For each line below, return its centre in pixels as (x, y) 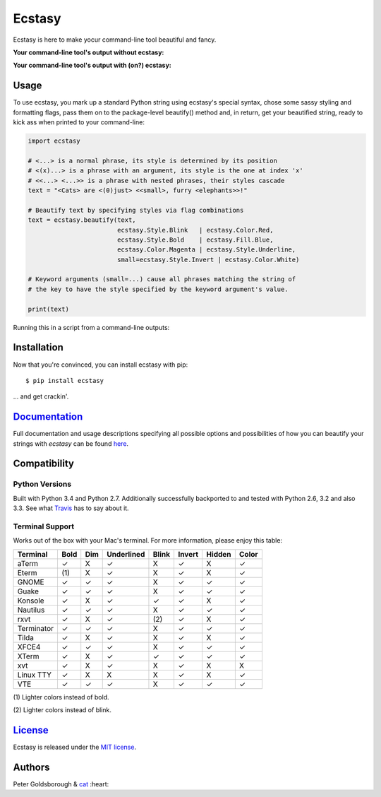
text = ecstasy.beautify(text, (82, 220)
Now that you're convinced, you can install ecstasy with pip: (101, 365)
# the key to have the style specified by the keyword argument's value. (158, 289)
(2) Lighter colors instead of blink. (62, 710)
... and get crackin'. (41, 396)
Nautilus (31, 610)
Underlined (126, 554)
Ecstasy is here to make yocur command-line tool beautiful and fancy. (115, 40)
